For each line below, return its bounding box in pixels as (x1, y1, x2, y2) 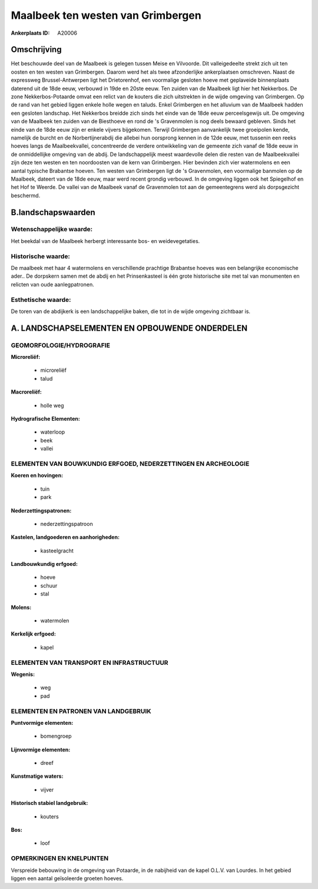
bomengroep (40, 732, 72, 740)
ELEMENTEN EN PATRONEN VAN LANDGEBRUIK (11, 707, 151, 715)
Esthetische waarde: (11, 295, 71, 304)
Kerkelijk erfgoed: (11, 630, 56, 638)
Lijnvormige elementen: (11, 746, 71, 753)
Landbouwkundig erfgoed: (11, 561, 78, 568)
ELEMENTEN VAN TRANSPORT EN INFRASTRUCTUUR (11, 658, 168, 667)
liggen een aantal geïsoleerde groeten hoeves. (11, 874, 124, 882)
